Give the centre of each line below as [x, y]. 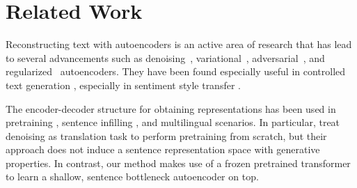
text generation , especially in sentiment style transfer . [123, 85]
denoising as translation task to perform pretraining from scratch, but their [166, 135]
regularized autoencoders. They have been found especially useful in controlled [176, 71]
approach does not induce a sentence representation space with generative [163, 149]
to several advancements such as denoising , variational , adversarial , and [165, 57]
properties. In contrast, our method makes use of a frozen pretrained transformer [178, 163]
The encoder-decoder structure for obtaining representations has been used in [171, 108]
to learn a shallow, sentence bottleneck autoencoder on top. [132, 177]
